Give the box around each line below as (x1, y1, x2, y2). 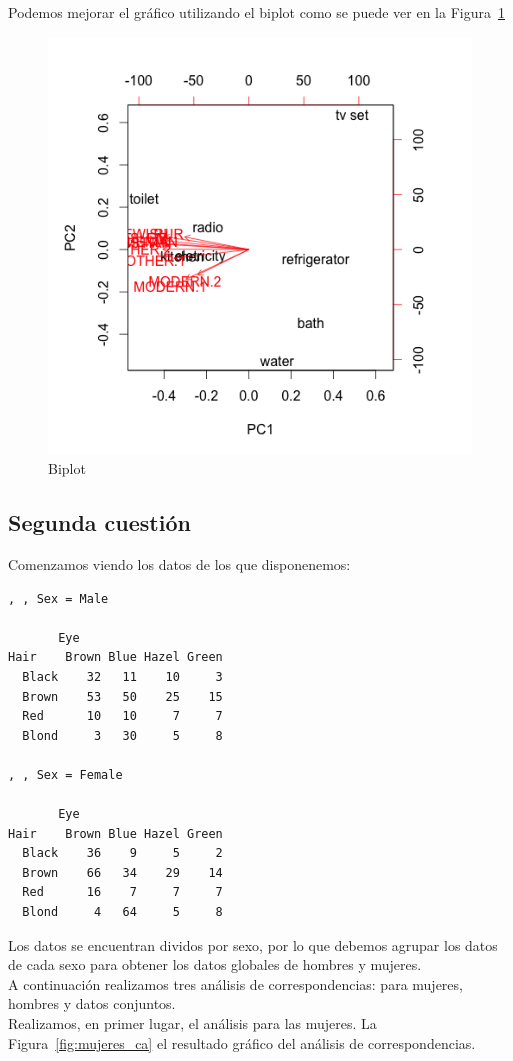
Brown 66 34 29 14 (22, 865, 223, 880)
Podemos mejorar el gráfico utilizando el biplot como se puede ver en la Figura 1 (8, 2, 505, 22)
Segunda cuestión (8, 507, 191, 538)
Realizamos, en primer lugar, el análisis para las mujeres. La (8, 1013, 377, 1033)
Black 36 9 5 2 (22, 846, 223, 861)
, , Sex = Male (8, 591, 109, 606)
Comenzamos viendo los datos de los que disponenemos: (8, 553, 351, 574)
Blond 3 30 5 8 (22, 728, 223, 743)
